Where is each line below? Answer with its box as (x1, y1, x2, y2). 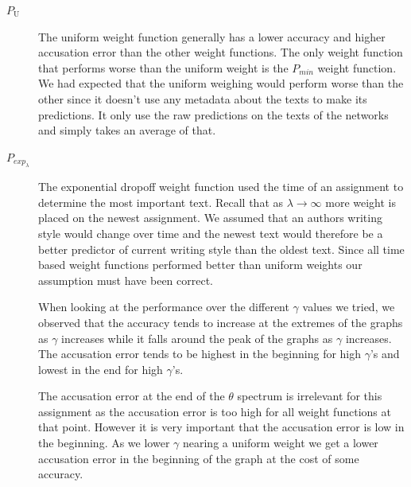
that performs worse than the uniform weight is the (38, 59, 289, 76)
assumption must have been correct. (38, 271, 214, 288)
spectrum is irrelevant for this (237, 388, 382, 404)
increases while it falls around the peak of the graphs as (61, 329, 333, 346)
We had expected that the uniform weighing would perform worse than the (38, 75, 404, 92)
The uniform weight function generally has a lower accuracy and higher (38, 28, 386, 45)
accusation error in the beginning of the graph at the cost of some (38, 450, 359, 466)
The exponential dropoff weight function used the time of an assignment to (38, 178, 404, 195)
